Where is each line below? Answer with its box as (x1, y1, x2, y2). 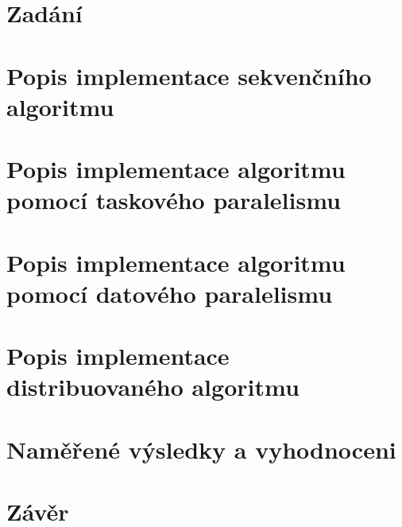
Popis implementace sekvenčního (6, 59, 372, 91)
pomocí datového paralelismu (6, 277, 333, 309)
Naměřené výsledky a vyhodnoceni (6, 432, 396, 465)
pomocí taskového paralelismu (6, 184, 341, 216)
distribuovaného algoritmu (6, 370, 300, 403)
